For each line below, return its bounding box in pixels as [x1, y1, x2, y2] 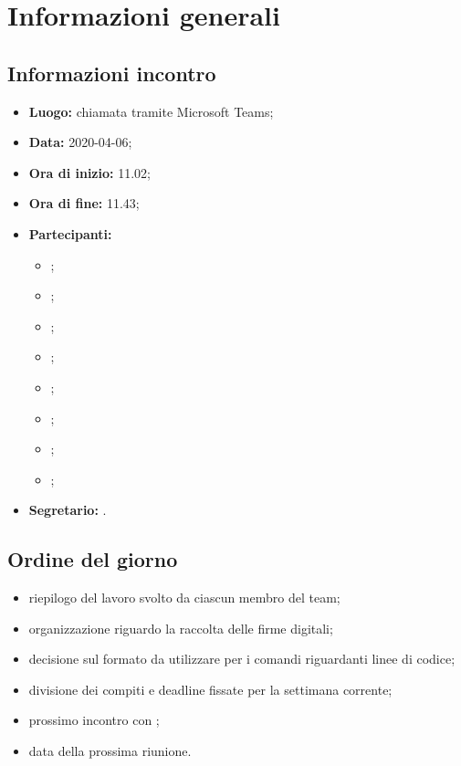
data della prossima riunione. [28, 741, 192, 761]
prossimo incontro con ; [28, 710, 160, 729]
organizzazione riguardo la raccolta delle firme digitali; [28, 618, 333, 637]
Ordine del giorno [7, 545, 178, 573]
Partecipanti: [28, 224, 112, 243]
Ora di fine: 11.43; [28, 194, 140, 213]
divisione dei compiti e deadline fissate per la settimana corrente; [28, 679, 393, 698]
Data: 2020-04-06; [28, 132, 132, 152]
